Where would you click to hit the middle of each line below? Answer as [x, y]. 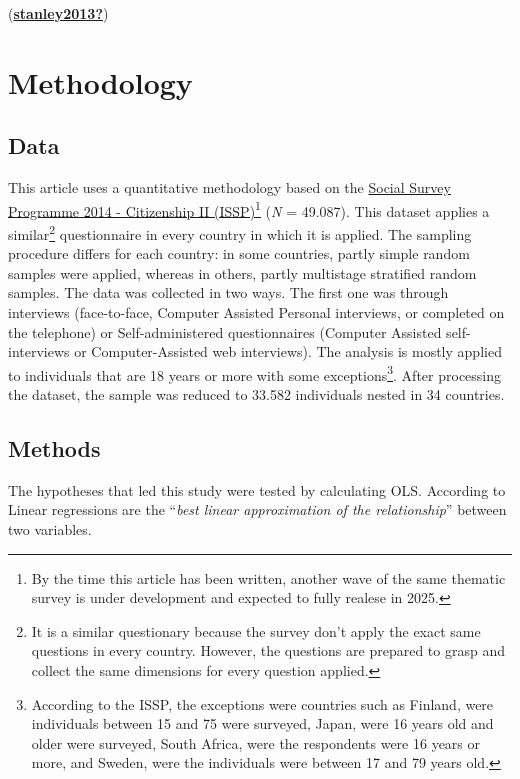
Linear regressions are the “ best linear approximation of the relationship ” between [257, 509]
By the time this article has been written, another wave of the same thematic [268, 577]
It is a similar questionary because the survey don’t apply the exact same [256, 630]
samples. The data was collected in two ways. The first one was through [228, 292]
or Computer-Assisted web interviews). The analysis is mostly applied [288, 351]
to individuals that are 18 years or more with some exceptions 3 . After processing [255, 373]
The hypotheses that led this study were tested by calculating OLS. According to [257, 489]
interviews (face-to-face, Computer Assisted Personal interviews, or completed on [256, 312]
